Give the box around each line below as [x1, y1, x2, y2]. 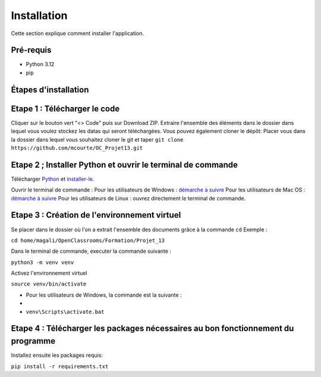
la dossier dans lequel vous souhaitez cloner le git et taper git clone [11, 136, 184, 143]
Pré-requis [11, 45, 52, 55]
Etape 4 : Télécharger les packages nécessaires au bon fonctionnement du [11, 323, 294, 334]
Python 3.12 [26, 61, 55, 68]
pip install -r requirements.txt [11, 363, 109, 370]
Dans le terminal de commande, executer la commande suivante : [11, 247, 172, 255]
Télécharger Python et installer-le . [11, 175, 95, 183]
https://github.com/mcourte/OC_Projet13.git [11, 144, 143, 151]
